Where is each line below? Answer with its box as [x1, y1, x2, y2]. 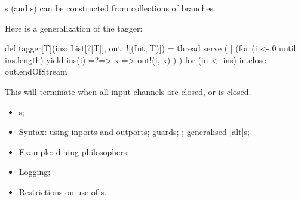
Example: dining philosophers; [19, 145, 130, 158]
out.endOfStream [5, 65, 67, 78]
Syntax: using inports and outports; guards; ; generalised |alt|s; [19, 125, 250, 138]
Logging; [19, 165, 51, 178]
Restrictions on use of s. [19, 185, 107, 198]
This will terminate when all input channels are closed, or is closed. [5, 85, 251, 97]
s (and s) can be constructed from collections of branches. [5, 2, 216, 14]
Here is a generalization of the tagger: [5, 21, 143, 34]
